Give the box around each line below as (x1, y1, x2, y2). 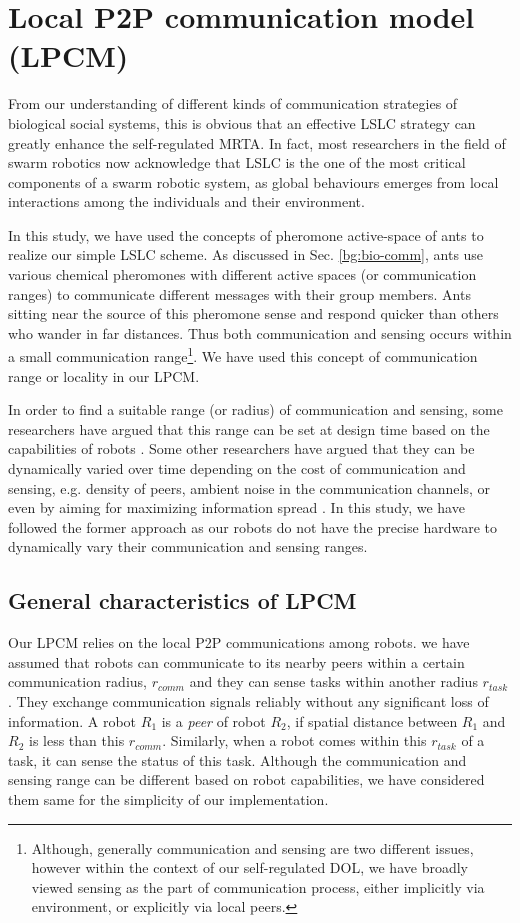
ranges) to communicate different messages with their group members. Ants (8, 283, 471, 304)
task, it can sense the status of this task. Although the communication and (8, 749, 467, 770)
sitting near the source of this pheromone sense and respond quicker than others (8, 303, 499, 324)
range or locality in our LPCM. (8, 365, 200, 386)
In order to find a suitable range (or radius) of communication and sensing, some (8, 399, 503, 420)
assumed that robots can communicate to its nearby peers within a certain (8, 651, 465, 672)
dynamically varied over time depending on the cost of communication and (8, 458, 466, 479)
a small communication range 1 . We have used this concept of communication (8, 343, 478, 367)
